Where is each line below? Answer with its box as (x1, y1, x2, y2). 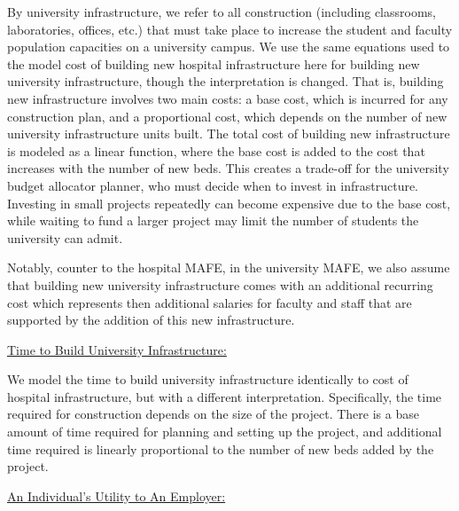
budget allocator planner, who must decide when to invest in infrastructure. (7, 176, 419, 194)
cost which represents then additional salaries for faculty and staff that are (7, 293, 412, 311)
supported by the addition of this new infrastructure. (7, 311, 295, 329)
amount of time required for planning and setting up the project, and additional (7, 422, 442, 441)
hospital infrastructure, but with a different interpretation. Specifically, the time (7, 387, 442, 405)
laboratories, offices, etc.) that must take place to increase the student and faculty (7, 20, 453, 38)
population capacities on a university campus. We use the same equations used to (7, 37, 450, 56)
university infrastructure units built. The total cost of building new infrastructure (7, 124, 450, 143)
